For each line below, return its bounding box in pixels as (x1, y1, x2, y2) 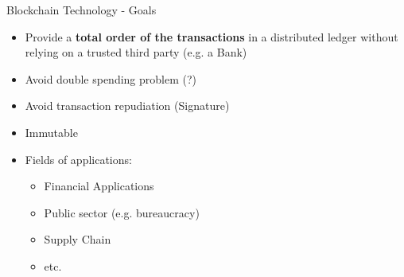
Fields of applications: (25, 150, 132, 167)
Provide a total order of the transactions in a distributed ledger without (25, 28, 398, 45)
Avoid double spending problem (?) (25, 70, 197, 87)
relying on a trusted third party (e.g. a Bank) (25, 44, 247, 60)
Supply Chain (44, 231, 111, 248)
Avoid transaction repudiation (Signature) (25, 97, 230, 114)
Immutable (25, 123, 78, 140)
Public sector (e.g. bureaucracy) (44, 204, 200, 220)
